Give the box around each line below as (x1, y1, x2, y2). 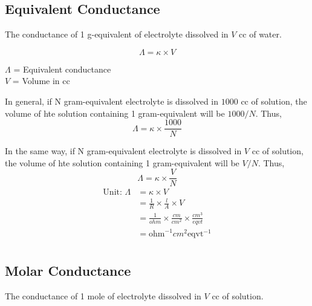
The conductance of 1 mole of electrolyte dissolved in (5, 289, 201, 302)
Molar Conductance (5, 261, 131, 279)
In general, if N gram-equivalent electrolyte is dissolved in (5, 94, 219, 107)
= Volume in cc (12, 74, 70, 87)
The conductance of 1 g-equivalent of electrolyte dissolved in (5, 28, 229, 41)
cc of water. (239, 28, 282, 41)
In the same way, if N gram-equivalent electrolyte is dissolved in (5, 145, 242, 157)
